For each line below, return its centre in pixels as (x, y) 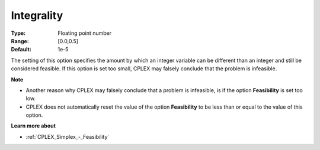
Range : (20, 41)
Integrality (37, 15)
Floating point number (85, 33)
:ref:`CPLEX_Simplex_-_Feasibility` (68, 136)
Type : (18, 33)
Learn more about (33, 126)
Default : (21, 50)
